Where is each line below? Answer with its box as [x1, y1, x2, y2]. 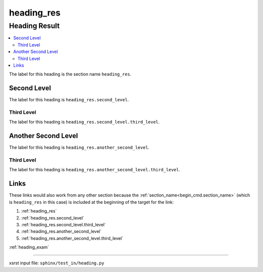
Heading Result [9, 21, 60, 30]
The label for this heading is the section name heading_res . [9, 71, 131, 77]
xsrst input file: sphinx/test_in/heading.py [9, 260, 105, 266]
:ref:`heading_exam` [9, 244, 49, 250]
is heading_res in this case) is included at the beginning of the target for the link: [9, 199, 174, 205]
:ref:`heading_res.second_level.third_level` [21, 221, 106, 227]
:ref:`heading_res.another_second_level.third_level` [21, 235, 124, 241]
